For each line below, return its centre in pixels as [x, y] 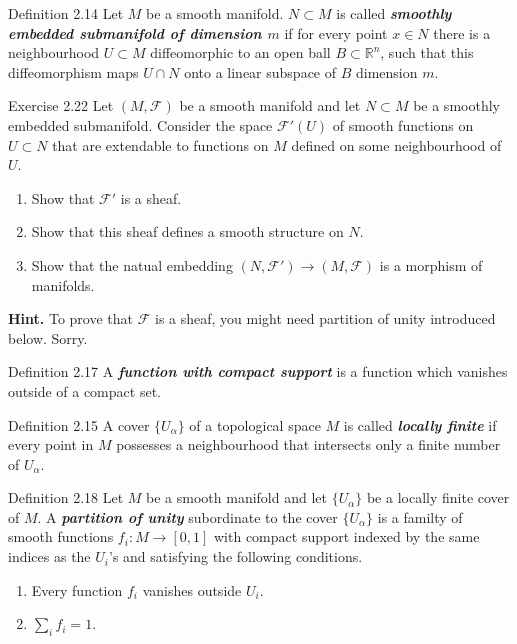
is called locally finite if [420, 424]
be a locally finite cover [438, 497]
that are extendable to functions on [160, 144]
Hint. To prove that [71, 318]
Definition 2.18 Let [66, 497]
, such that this [427, 52]
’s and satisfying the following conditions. [235, 556]
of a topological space [255, 424]
